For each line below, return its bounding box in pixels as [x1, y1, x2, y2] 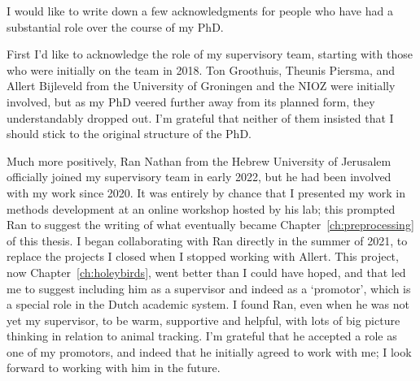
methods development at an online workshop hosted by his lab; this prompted [7, 200, 396, 217]
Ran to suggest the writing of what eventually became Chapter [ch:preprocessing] [7, 216, 414, 233]
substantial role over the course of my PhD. [7, 18, 224, 35]
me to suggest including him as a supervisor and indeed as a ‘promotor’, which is [7, 279, 411, 297]
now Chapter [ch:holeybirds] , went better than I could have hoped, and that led [7, 263, 406, 280]
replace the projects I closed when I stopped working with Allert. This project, [7, 248, 399, 265]
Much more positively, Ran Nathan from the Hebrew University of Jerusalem [7, 152, 392, 169]
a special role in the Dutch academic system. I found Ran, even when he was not [7, 296, 409, 313]
